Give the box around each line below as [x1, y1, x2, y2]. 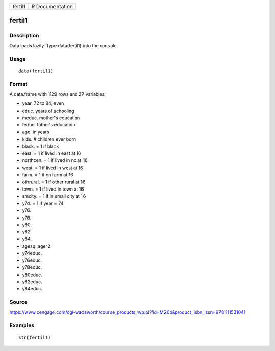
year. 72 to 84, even [22, 100, 64, 106]
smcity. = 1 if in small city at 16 [22, 193, 86, 199]
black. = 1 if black [22, 143, 59, 149]
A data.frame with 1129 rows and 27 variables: [9, 91, 106, 97]
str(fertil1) [18, 334, 51, 340]
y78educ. [22, 264, 42, 271]
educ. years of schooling [22, 107, 74, 114]
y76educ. [22, 257, 42, 263]
